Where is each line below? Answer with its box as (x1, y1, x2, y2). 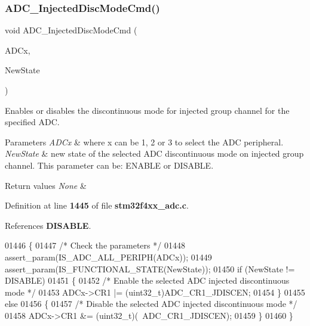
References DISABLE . (5, 219, 91, 231)
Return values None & (5, 179, 87, 191)
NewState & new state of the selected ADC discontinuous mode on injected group (5, 147, 304, 160)
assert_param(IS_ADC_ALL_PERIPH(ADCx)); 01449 (5, 250, 212, 263)
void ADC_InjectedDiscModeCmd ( (5, 24, 137, 36)
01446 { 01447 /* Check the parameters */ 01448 (5, 239, 185, 252)
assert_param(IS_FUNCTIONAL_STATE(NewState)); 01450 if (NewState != (5, 262, 295, 275)
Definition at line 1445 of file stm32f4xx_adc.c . (5, 199, 189, 212)
